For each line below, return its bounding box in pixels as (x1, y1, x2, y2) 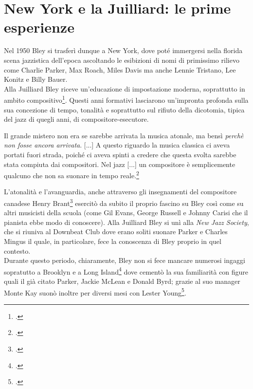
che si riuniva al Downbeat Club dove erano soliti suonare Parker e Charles (4, 226, 228, 237)
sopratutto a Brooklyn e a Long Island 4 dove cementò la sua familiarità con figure (4, 265, 249, 277)
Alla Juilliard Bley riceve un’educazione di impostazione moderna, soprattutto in (4, 83, 245, 93)
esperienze (4, 17, 74, 37)
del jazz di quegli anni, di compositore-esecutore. (4, 114, 149, 124)
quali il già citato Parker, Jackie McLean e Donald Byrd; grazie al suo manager (4, 276, 240, 286)
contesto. (4, 245, 31, 256)
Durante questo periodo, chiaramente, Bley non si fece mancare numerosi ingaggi (4, 255, 245, 265)
